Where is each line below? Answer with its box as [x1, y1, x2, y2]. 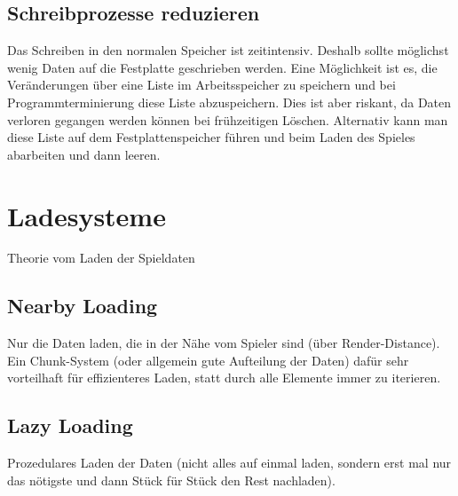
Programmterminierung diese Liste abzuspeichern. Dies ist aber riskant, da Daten [7, 92, 452, 111]
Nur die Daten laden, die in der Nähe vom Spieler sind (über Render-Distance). [7, 334, 440, 352]
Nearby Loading [7, 292, 158, 319]
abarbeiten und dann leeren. [7, 145, 161, 163]
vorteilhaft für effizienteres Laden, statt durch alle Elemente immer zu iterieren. [7, 368, 441, 387]
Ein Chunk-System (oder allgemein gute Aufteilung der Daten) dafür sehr [7, 350, 409, 369]
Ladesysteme [7, 197, 166, 233]
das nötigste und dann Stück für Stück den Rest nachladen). [7, 470, 336, 489]
